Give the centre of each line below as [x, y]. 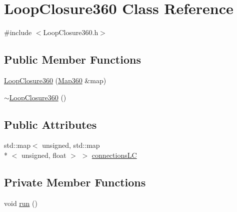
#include [18, 32]
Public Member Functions [72, 59]
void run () [21, 203]
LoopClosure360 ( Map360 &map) [55, 80]
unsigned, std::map [71, 145]
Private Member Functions [75, 182]
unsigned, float [44, 155]
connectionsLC [114, 155]
